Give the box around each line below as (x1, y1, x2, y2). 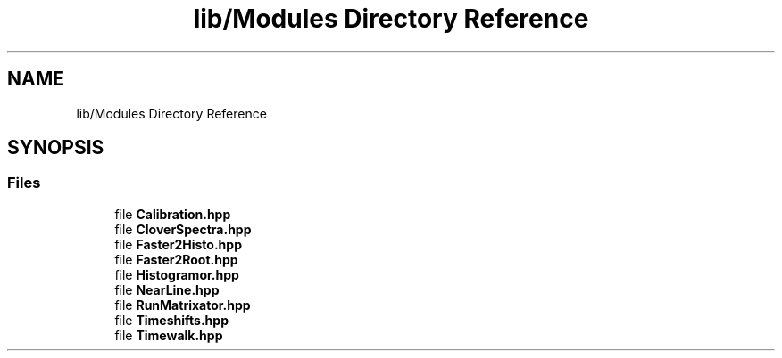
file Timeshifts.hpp (114, 312, 229, 328)
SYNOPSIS (7, 136, 104, 159)
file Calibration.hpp (114, 206, 231, 222)
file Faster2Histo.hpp (114, 236, 242, 252)
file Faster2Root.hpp (114, 251, 238, 267)
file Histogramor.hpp (114, 266, 239, 282)
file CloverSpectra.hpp (114, 221, 252, 237)
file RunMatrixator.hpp (114, 297, 251, 313)
